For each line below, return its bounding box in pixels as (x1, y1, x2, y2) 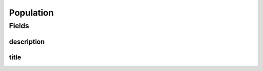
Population (9, 7, 54, 18)
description (9, 37, 45, 46)
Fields (9, 21, 29, 30)
